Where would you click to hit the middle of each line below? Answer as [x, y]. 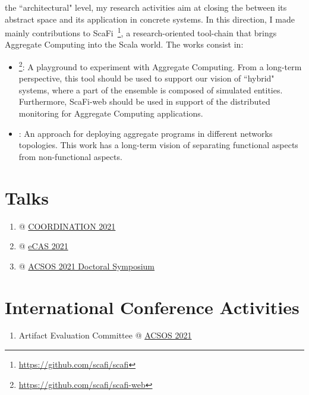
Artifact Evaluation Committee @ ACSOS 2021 [105, 335]
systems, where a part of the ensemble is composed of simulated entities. [151, 90]
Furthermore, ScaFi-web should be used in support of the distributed [144, 101]
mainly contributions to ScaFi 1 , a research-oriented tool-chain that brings [141, 32]
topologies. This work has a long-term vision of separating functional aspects [158, 145]
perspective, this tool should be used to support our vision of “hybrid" [146, 78]
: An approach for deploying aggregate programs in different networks [146, 133]
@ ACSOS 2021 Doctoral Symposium [87, 266]
